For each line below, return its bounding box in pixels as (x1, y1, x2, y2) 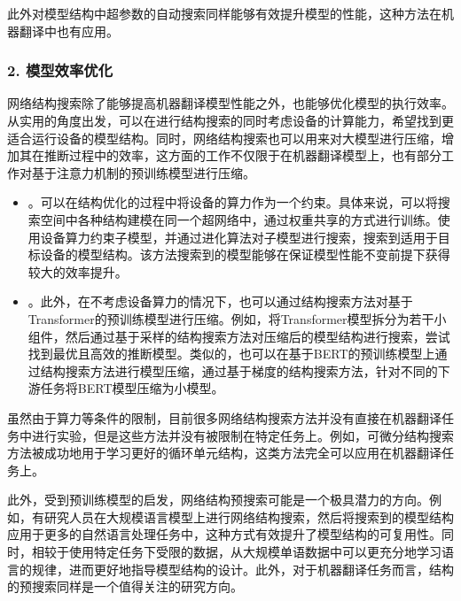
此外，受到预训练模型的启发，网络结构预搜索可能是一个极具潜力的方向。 (7, 490, 429, 509)
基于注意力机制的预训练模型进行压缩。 (31, 163, 255, 181)
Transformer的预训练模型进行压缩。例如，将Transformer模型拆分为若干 (27, 309, 434, 327)
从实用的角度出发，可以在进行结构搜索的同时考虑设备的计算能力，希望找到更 (7, 112, 454, 129)
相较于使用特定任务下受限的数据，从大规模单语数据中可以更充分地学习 (31, 543, 441, 561)
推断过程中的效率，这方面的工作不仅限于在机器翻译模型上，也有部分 (43, 146, 441, 165)
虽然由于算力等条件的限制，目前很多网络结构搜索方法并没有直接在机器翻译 (7, 408, 441, 427)
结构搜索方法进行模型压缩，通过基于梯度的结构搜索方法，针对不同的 (40, 361, 438, 380)
